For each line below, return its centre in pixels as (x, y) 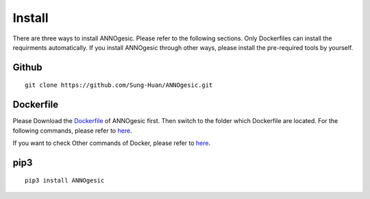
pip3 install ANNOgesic (65, 181)
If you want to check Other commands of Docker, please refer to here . (112, 143)
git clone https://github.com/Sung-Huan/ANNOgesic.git (119, 85)
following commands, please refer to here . (73, 131)
